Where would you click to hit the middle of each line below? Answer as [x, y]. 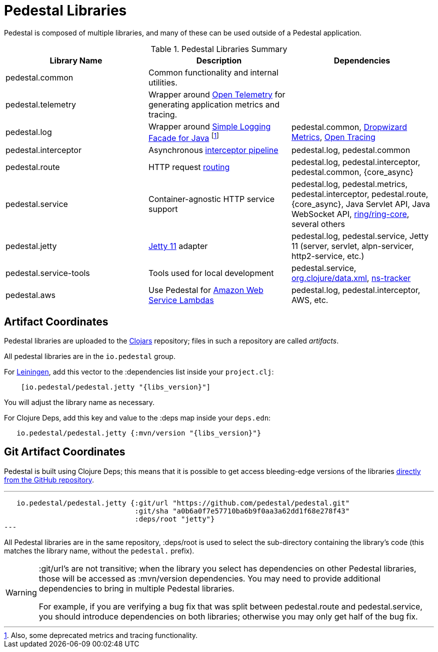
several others [318, 224]
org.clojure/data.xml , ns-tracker [351, 278]
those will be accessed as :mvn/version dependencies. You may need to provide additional [209, 578]
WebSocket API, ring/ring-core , [350, 214]
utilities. [163, 82]
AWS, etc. [310, 300]
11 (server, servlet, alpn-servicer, [352, 246]
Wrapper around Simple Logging [209, 126]
